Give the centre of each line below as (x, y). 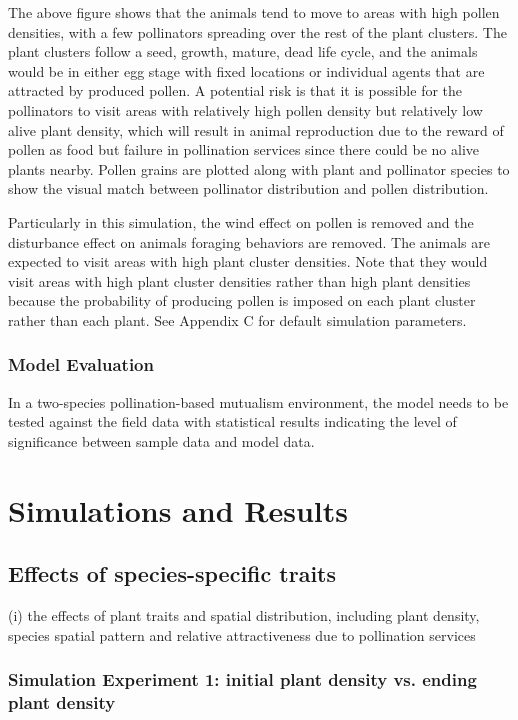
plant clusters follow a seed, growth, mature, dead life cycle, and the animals (243, 51)
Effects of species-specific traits (172, 573)
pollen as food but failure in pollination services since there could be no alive (244, 149)
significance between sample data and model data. (161, 440)
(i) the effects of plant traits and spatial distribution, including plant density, (244, 615)
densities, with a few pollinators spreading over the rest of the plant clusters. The (257, 31)
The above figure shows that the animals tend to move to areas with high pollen (254, 12)
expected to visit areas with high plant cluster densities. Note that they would (248, 261)
